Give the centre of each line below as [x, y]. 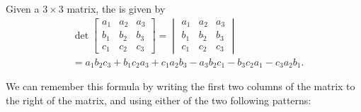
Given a [23, 8]
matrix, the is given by [116, 8]
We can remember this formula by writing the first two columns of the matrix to [180, 86]
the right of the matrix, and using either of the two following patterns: [159, 100]
